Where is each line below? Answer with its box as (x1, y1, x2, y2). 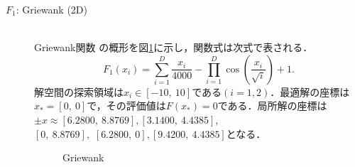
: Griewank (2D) (16, 2, 87, 16)
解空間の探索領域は (34, 84, 124, 99)
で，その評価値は (87, 98, 166, 113)
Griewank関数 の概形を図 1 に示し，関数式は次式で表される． (34, 40, 313, 55)
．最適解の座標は (270, 84, 350, 99)
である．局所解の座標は (217, 98, 327, 113)
